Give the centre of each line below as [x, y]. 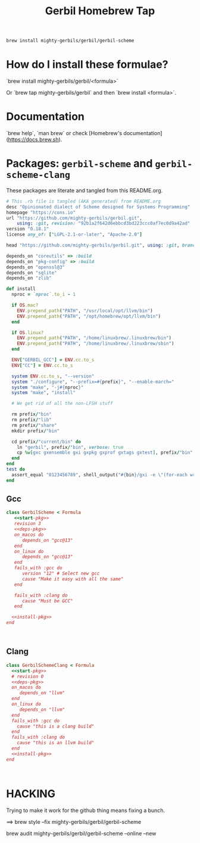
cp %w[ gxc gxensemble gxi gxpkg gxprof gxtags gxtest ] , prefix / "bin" [105, 453]
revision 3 [28, 524]
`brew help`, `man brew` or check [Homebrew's [64, 133]
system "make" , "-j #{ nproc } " [48, 387]
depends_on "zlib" [29, 278]
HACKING [31, 794]
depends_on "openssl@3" [36, 267]
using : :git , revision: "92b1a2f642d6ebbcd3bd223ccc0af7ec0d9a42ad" [104, 224]
